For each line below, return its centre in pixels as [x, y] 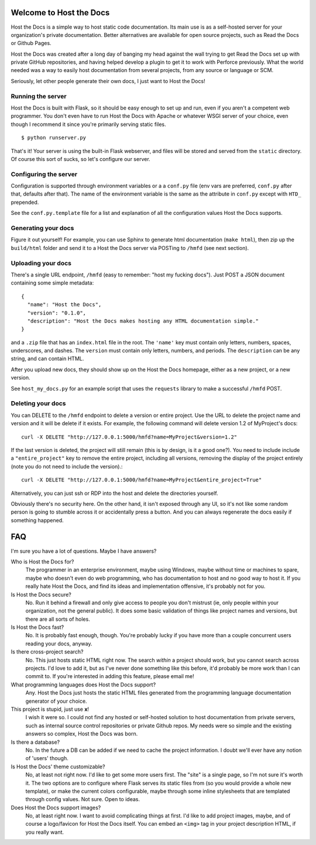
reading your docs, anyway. [59, 644]
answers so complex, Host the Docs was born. [82, 734]
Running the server [39, 96]
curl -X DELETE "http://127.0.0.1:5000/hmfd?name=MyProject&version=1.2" [129, 437]
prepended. [25, 202]
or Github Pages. [31, 43]
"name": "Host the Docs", [64, 305]
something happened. [37, 520]
